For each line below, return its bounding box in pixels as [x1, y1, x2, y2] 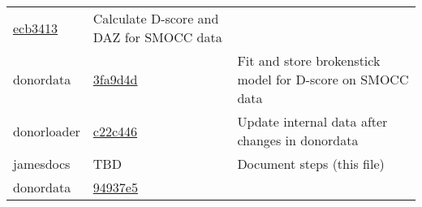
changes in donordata [237, 131, 359, 149]
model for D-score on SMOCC [237, 70, 409, 88]
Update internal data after [237, 112, 388, 131]
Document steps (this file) [237, 154, 385, 173]
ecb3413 [13, 18, 58, 37]
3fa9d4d [93, 70, 138, 88]
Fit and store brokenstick [237, 51, 381, 70]
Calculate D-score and [93, 9, 219, 28]
